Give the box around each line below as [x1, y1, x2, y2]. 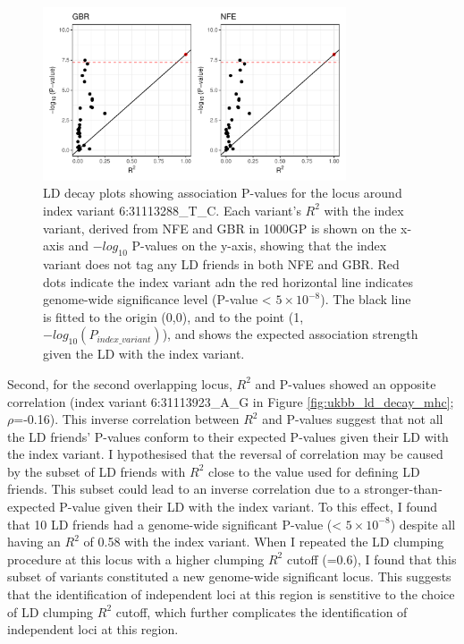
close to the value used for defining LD [208, 462, 420, 480]
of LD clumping [7, 602, 94, 621]
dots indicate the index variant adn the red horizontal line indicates [43, 272, 414, 291]
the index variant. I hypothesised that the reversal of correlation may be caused [7, 445, 443, 463]
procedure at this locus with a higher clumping [7, 549, 265, 568]
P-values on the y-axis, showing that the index [131, 236, 387, 255]
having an [7, 532, 61, 551]
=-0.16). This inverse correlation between [13, 410, 240, 428]
